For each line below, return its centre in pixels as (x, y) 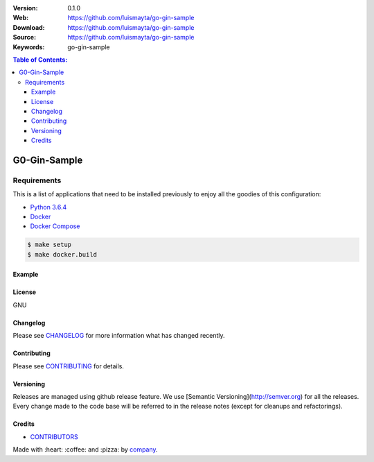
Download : (29, 27)
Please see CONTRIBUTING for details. (69, 366)
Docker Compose (55, 226)
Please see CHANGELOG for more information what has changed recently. (119, 336)
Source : (25, 37)
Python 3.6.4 (48, 207)
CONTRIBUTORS (54, 436)
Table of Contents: (40, 60)
